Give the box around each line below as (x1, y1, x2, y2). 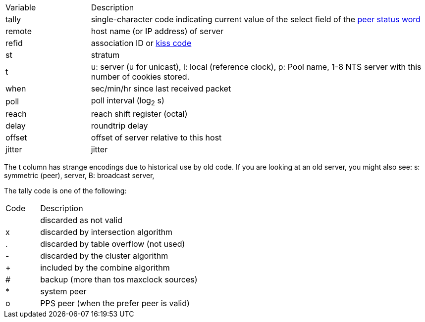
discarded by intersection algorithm (40, 227, 173, 237)
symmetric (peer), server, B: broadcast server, (4, 171, 155, 180)
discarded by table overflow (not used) (40, 239, 185, 249)
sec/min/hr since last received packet (91, 84, 231, 93)
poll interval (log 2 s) (91, 95, 164, 107)
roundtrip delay (91, 121, 148, 131)
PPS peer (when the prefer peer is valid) (40, 298, 190, 309)
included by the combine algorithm (40, 263, 170, 273)
